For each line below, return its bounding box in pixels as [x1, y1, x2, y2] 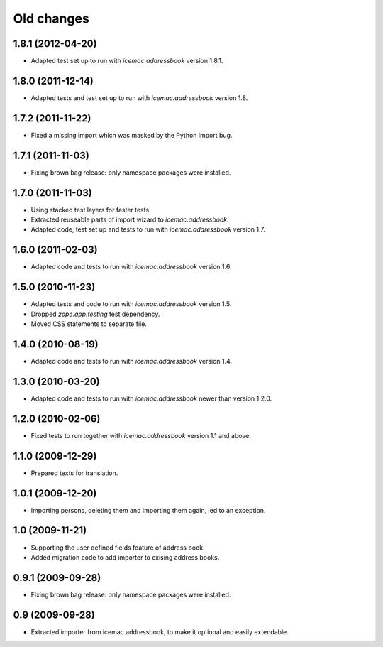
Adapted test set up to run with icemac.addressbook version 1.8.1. [30, 57, 223, 65]
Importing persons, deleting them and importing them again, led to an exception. [30, 506, 266, 514]
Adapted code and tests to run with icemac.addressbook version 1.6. [30, 263, 232, 271]
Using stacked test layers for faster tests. [30, 205, 152, 214]
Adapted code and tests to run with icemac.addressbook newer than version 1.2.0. [30, 394, 272, 403]
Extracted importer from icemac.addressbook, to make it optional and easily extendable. [30, 627, 289, 636]
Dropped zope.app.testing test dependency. [30, 310, 160, 318]
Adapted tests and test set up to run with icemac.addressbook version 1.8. [30, 93, 248, 102]
